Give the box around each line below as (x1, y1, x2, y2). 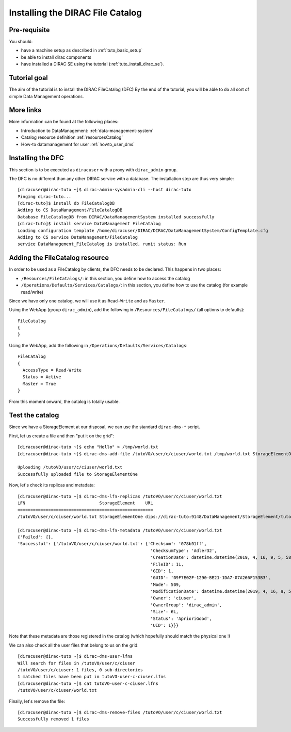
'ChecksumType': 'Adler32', (150, 548, 217, 553)
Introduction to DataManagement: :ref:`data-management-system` (21, 128, 154, 133)
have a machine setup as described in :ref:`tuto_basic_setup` (21, 48, 143, 53)
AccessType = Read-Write (22, 367, 82, 373)
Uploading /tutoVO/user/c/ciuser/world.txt (17, 465, 123, 470)
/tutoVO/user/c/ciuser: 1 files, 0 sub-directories (17, 667, 143, 672)
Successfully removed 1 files (17, 716, 90, 722)
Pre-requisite (9, 26, 50, 34)
